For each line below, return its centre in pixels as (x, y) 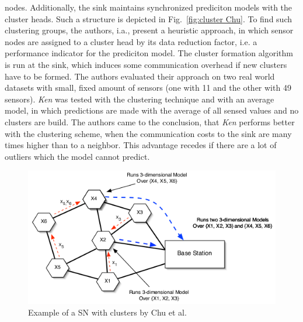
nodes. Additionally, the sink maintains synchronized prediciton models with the (149, 7)
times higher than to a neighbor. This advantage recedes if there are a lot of (141, 145)
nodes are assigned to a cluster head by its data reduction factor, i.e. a (131, 41)
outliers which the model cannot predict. (77, 156)
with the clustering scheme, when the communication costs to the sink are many (148, 133)
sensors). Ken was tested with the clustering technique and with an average (140, 99)
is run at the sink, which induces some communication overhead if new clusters (146, 64)
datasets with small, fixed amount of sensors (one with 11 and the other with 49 (148, 88)
